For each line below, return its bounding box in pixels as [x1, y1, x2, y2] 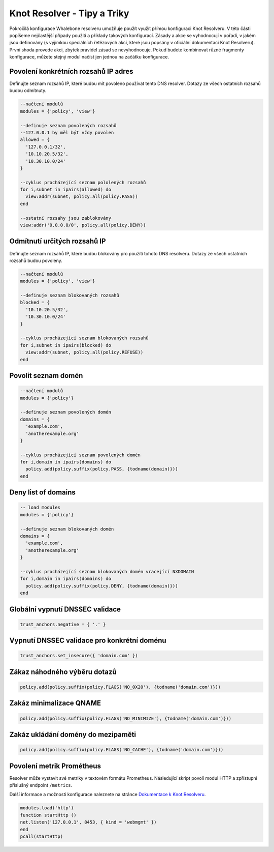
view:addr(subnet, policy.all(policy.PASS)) [25, 194, 138, 199]
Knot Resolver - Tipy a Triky [9, 8, 129, 19]
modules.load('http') [20, 805, 74, 811]
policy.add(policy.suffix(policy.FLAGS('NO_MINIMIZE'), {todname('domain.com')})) [20, 715, 232, 721]
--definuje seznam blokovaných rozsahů [20, 292, 119, 299]
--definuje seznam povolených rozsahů [20, 123, 117, 128]
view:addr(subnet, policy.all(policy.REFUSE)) [25, 349, 144, 356]
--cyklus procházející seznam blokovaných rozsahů [20, 335, 149, 341]
